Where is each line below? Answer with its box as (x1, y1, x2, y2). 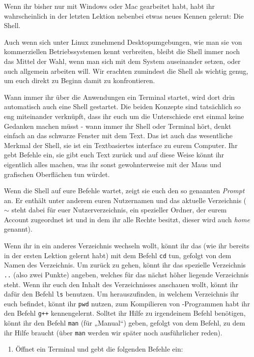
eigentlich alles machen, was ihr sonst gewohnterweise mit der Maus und (4, 159, 222, 169)
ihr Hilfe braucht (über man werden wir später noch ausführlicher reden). (4, 327, 223, 337)
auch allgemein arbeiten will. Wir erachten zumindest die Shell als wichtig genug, (4, 65, 249, 76)
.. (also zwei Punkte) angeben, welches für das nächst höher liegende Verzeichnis (4, 269, 249, 279)
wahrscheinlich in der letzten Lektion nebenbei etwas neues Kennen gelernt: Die (4, 10, 244, 21)
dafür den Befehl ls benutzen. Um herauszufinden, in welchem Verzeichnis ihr (4, 289, 239, 299)
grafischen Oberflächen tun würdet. (4, 169, 110, 179)
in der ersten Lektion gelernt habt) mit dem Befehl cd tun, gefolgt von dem (4, 250, 231, 260)
